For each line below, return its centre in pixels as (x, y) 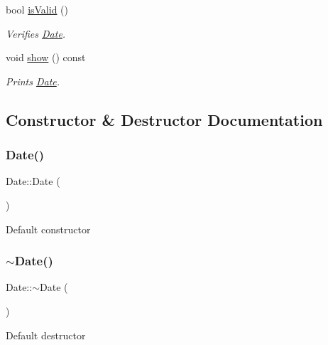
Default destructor (46, 335)
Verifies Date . (36, 33)
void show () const (46, 57)
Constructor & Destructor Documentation (164, 119)
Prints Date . (33, 81)
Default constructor (48, 229)
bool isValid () (37, 9)
